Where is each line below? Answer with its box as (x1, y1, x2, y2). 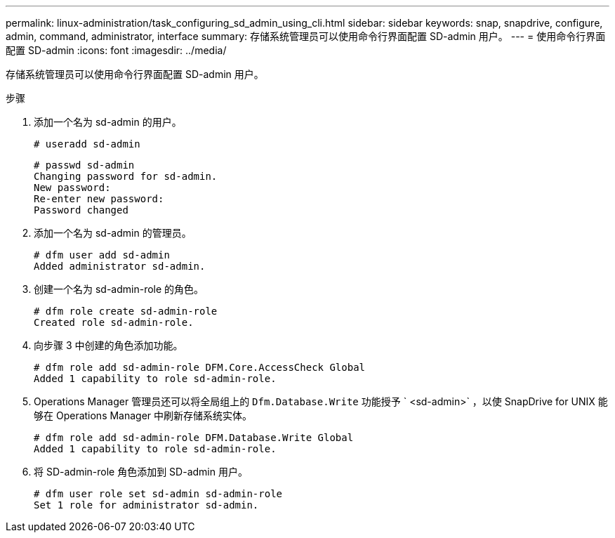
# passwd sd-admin (34, 159, 135, 171)
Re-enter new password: (34, 193, 164, 204)
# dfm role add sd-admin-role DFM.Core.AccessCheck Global (34, 362, 366, 373)
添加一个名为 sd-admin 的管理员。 (34, 227, 192, 239)
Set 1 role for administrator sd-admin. (34, 499, 259, 511)
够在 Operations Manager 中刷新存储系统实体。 (34, 409, 253, 421)
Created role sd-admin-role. (34, 317, 194, 328)
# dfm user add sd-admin (34, 249, 170, 261)
